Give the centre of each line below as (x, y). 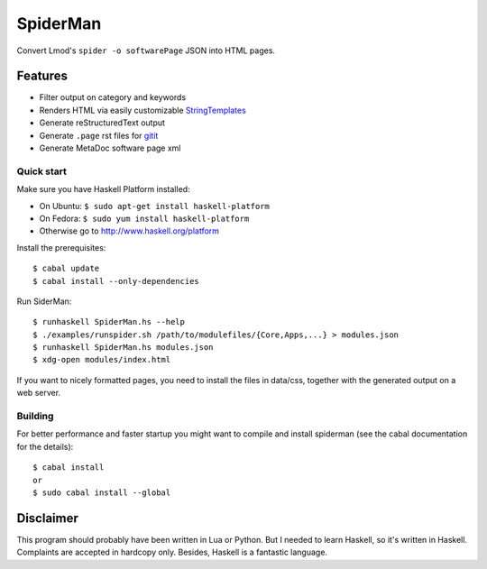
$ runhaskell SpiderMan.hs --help (109, 322)
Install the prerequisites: (61, 247)
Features (42, 76)
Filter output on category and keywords (113, 97)
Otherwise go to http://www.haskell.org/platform (129, 231)
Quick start (42, 171)
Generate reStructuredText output (102, 123)
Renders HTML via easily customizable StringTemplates (143, 110)
